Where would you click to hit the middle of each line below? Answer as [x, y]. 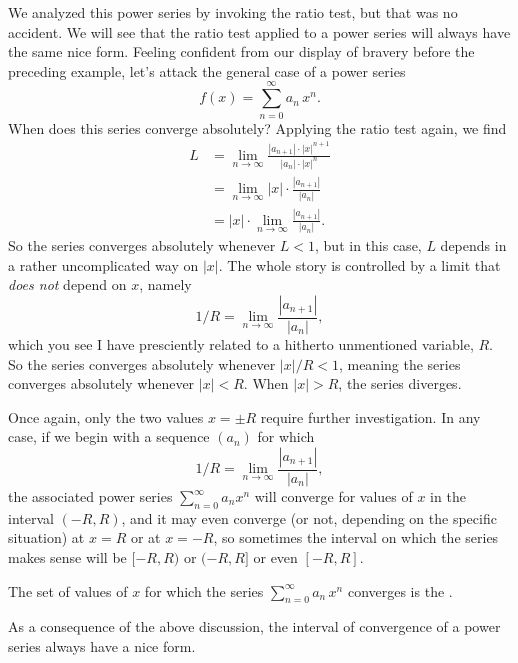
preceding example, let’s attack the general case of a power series [207, 70]
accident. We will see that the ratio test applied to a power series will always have [259, 31]
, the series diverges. [400, 383]
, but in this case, [368, 245]
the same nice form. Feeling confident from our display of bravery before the [241, 51]
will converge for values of [333, 496]
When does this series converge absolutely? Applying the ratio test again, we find [257, 127]
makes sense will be [67, 556]
